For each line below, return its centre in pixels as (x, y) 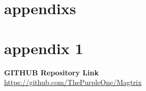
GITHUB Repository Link (51, 72)
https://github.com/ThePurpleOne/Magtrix (73, 82)
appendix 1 (44, 48)
